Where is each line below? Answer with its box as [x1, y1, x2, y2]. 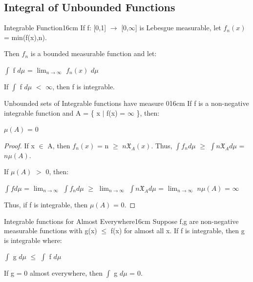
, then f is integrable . [52, 81, 115, 91]
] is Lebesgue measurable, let [135, 22, 221, 33]
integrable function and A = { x [4, 107, 100, 118]
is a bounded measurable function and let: [30, 48, 157, 59]
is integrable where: [4, 235, 62, 245]
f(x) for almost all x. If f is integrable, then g [110, 225, 245, 236]
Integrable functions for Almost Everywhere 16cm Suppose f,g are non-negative [4, 216, 239, 226]
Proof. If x [4, 140, 35, 150]
